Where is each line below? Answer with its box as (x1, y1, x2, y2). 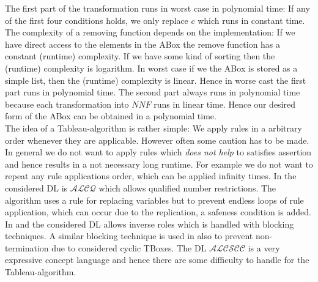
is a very (248, 241, 280, 254)
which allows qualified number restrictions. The (98, 181, 276, 194)
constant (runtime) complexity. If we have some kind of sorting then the (5, 50, 275, 62)
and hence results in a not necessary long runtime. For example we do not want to (5, 157, 313, 170)
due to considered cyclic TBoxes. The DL (51, 241, 207, 254)
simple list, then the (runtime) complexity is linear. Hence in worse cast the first (5, 73, 306, 86)
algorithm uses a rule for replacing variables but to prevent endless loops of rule (5, 193, 304, 206)
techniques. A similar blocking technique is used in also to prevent (5, 229, 253, 242)
